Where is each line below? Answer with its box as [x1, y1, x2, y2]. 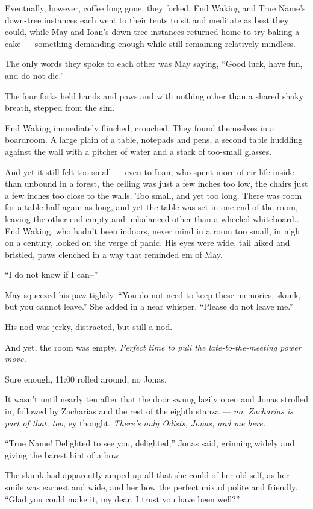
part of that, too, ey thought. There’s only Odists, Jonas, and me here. [5, 416, 265, 429]
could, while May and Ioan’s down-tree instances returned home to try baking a [5, 25, 300, 38]
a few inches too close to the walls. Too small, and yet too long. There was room [5, 189, 302, 201]
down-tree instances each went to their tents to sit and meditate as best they [5, 13, 289, 26]
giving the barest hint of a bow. [5, 448, 122, 461]
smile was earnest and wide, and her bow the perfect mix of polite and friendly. [5, 481, 298, 493]
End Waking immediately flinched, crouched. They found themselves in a [5, 121, 274, 134]
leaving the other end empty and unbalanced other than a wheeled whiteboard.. [5, 212, 299, 225]
